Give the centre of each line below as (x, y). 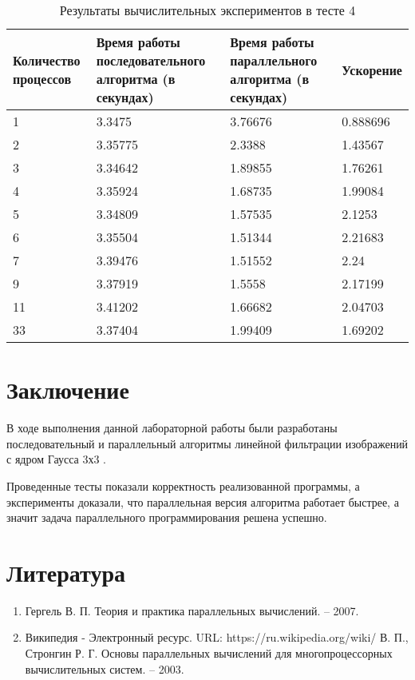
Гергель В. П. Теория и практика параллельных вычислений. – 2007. (192, 610)
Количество (47, 60)
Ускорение (372, 70)
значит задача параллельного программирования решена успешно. (167, 517)
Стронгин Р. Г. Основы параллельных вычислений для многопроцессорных (209, 653)
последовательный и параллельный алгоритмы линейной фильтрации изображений (207, 443)
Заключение (68, 390)
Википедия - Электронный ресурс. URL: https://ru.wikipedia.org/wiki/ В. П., (217, 637)
